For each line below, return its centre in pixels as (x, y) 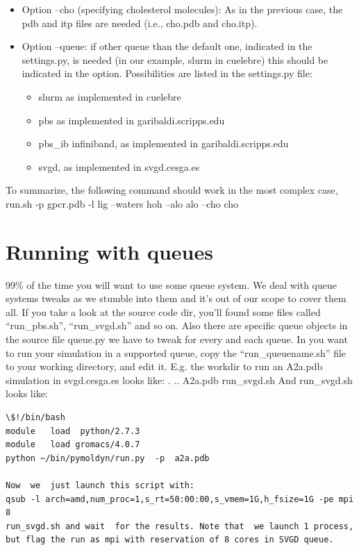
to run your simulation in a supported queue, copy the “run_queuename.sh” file (176, 352)
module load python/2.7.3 (73, 431)
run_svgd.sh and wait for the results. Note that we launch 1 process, (180, 526)
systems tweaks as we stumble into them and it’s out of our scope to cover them (176, 298)
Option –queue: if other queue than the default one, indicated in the (167, 46)
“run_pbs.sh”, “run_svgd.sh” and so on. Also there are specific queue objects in (177, 325)
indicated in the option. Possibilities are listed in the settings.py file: (167, 73)
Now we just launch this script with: (100, 485)
